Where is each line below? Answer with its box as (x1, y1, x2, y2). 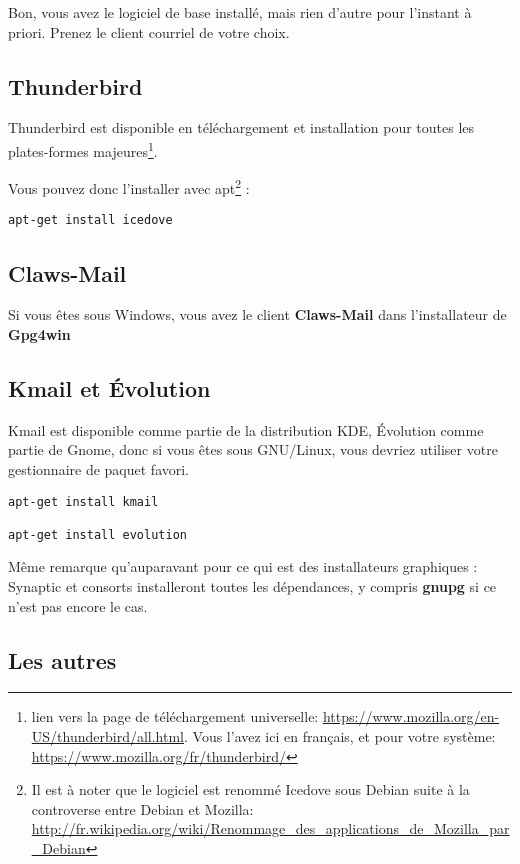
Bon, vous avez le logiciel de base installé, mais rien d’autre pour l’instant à (8, 2, 472, 22)
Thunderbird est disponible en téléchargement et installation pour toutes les (8, 117, 475, 138)
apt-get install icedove (8, 213, 173, 228)
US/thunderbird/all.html (31, 726, 184, 747)
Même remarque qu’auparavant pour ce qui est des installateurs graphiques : (8, 556, 478, 577)
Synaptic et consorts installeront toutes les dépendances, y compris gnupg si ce (8, 576, 497, 597)
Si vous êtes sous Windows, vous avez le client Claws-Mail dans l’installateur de (8, 304, 507, 325)
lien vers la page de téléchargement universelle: (31, 706, 319, 727)
